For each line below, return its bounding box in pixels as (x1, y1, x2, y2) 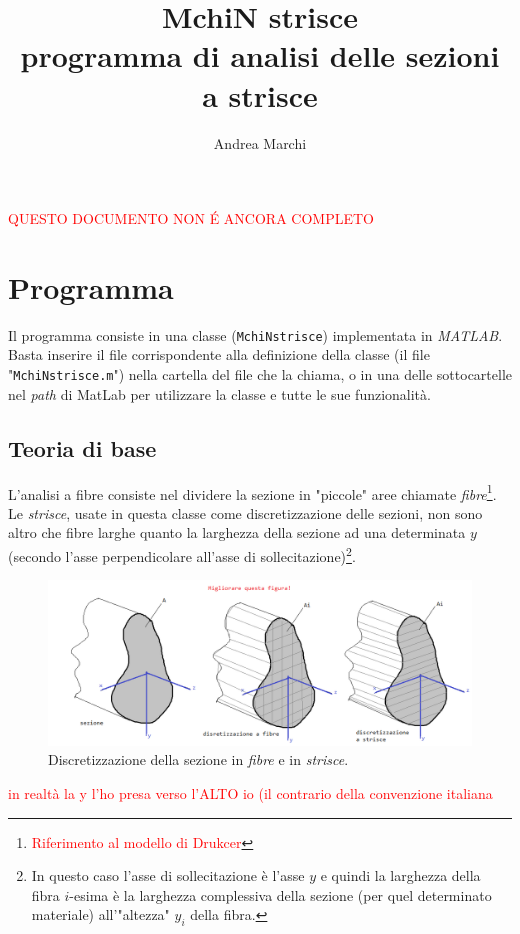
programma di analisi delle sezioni (20, 35, 500, 76)
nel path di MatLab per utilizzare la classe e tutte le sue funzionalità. (8, 383, 431, 404)
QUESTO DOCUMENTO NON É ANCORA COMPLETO (8, 208, 374, 229)
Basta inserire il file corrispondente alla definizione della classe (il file (8, 344, 430, 365)
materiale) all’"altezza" (31, 904, 170, 925)
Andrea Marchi (213, 132, 307, 153)
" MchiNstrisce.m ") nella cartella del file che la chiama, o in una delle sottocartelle (8, 364, 513, 385)
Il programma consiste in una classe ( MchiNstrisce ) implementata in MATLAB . (8, 324, 503, 345)
